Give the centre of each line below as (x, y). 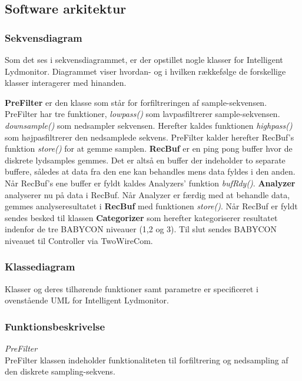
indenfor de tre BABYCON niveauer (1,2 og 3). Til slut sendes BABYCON (141, 229)
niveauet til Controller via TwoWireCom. (79, 240)
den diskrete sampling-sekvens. (60, 371)
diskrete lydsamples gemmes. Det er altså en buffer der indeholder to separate (145, 160)
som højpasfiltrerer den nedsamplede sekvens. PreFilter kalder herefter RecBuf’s (150, 137)
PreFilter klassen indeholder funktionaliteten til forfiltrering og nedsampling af (147, 360)
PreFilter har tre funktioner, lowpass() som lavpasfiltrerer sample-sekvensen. (142, 114)
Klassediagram (40, 267)
